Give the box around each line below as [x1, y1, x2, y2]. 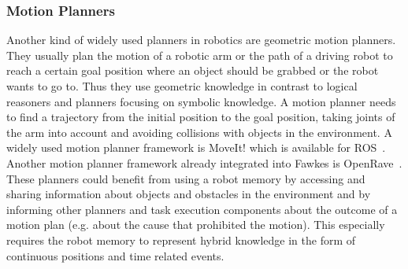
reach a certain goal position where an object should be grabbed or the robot [6, 62, 379, 79]
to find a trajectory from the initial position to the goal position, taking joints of [6, 109, 395, 125]
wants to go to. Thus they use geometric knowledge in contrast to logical [6, 78, 358, 94]
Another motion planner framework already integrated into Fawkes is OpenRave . [6, 154, 402, 171]
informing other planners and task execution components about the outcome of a [6, 201, 398, 217]
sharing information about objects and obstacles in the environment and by [6, 186, 371, 202]
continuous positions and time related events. [6, 247, 224, 263]
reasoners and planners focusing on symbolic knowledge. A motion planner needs [6, 93, 396, 109]
